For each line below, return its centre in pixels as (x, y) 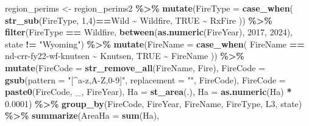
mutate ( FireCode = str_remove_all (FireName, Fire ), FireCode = (135, 67)
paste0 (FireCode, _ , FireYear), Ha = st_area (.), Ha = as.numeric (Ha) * (148, 92)
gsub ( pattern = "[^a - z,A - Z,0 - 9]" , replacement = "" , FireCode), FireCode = (145, 79)
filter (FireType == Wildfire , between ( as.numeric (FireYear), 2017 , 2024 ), (149, 32)
